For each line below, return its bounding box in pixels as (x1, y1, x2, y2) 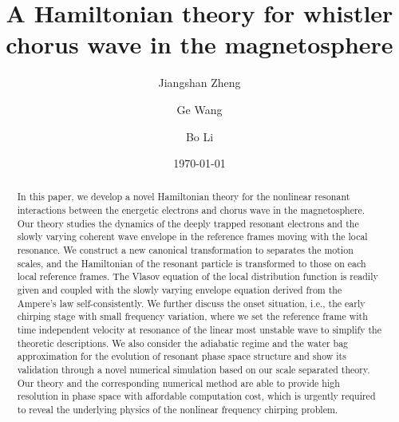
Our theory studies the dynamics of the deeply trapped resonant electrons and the (17, 216, 359, 230)
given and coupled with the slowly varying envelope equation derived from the (17, 283, 342, 297)
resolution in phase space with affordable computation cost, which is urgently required (17, 389, 376, 403)
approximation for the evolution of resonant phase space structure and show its (17, 349, 346, 363)
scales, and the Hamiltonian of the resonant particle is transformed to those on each (17, 256, 366, 270)
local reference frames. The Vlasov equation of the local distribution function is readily (17, 270, 378, 283)
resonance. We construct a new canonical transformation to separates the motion (17, 243, 354, 257)
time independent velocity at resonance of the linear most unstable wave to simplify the (17, 323, 381, 337)
